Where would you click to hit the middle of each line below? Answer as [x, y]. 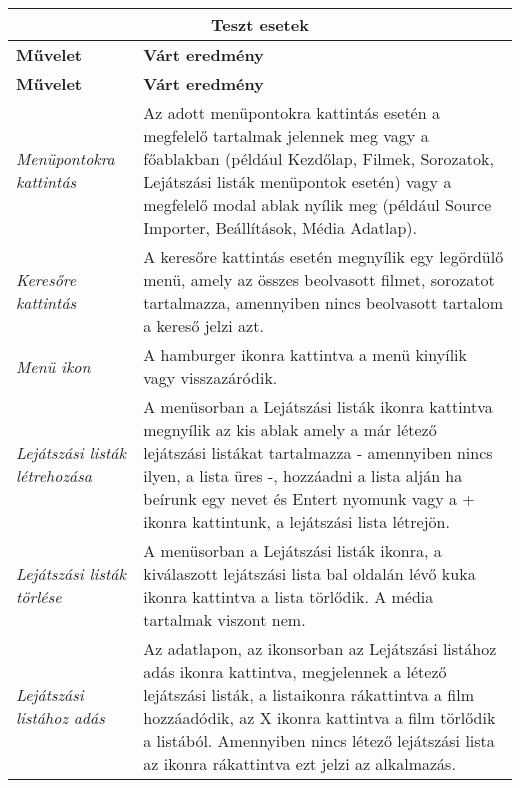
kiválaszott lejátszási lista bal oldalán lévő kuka [309, 573]
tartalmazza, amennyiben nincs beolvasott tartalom [323, 302]
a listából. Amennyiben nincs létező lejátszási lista [319, 740]
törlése [39, 596]
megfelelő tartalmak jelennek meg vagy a [286, 135]
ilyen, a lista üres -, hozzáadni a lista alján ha [303, 475]
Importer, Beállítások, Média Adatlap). [280, 227]
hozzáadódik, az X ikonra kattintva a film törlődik [319, 717]
